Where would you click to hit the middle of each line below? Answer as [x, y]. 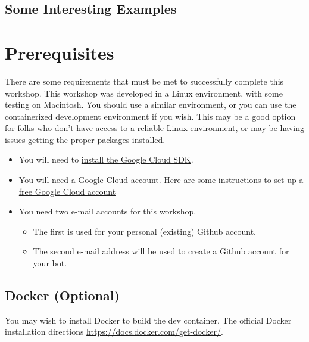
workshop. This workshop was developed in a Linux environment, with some [144, 93]
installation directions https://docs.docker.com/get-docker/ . [114, 332]
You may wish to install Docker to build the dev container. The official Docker [148, 320]
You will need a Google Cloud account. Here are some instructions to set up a [161, 180]
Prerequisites [60, 52]
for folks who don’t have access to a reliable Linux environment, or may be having [155, 128]
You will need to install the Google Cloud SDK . [106, 159]
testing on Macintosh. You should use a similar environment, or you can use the [151, 105]
